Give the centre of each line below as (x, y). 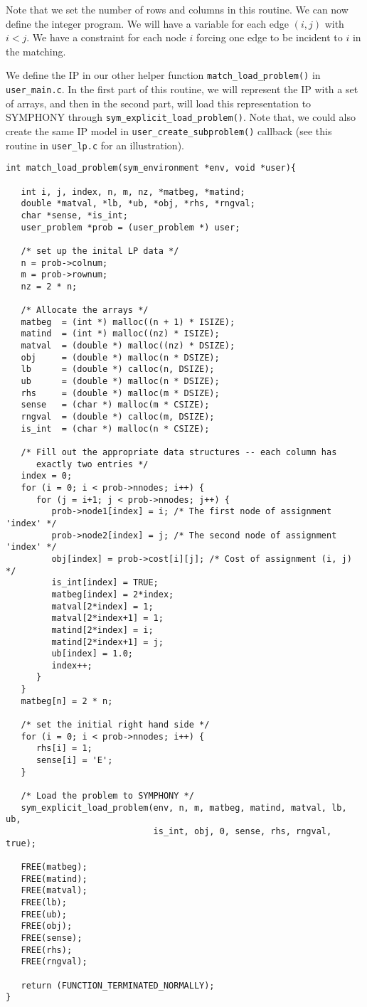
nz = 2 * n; (49, 286)
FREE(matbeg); (54, 867)
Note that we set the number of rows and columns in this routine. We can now (177, 9)
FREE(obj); (47, 926)
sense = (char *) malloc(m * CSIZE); (115, 405)
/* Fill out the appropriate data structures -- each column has (179, 452)
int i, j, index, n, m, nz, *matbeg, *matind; (133, 192)
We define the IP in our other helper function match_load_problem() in (163, 75)
